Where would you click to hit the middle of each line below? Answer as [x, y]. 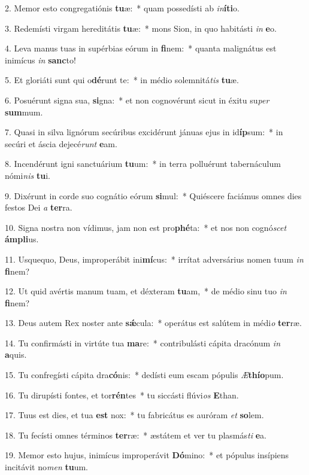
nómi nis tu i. [28, 175]
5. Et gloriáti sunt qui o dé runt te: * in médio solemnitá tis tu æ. [122, 80]
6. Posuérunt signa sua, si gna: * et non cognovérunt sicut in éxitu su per [137, 100]
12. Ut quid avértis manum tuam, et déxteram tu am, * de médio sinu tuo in [146, 291]
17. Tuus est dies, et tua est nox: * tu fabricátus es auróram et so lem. [134, 415]
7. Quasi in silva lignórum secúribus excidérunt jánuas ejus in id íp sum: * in [144, 132]
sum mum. [24, 112]
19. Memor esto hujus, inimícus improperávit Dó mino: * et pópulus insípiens [147, 455]
